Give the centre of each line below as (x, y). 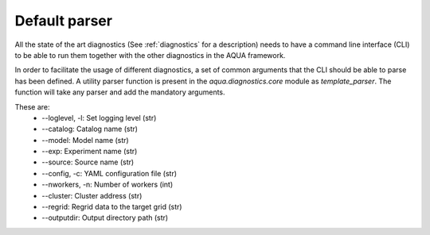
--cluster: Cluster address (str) (92, 195)
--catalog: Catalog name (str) (90, 129)
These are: (33, 106)
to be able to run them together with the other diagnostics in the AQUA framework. (150, 55)
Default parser (64, 21)
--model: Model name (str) (85, 140)
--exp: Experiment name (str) (90, 152)
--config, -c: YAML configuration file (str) (109, 173)
